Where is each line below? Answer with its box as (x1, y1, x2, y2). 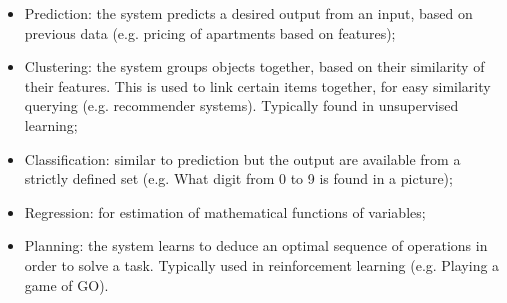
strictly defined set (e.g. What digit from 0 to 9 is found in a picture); (24, 168, 453, 189)
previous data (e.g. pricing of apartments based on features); (24, 22, 396, 43)
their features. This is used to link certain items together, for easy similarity (24, 75, 491, 96)
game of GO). (24, 274, 109, 295)
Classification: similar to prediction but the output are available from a (24, 148, 461, 169)
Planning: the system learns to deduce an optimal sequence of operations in (24, 235, 488, 256)
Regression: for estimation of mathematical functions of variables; (24, 201, 426, 222)
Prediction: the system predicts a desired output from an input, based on (24, 3, 473, 23)
